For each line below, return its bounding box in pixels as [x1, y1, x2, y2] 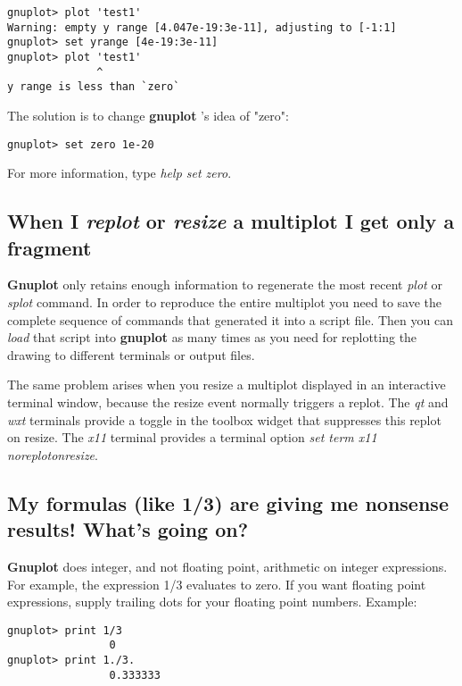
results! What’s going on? [7, 515, 249, 543]
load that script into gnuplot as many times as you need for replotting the [7, 328, 417, 347]
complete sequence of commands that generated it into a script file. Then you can [7, 310, 453, 329]
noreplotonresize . [7, 445, 98, 464]
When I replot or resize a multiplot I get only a [7, 207, 455, 235]
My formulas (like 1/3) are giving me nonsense [7, 489, 449, 516]
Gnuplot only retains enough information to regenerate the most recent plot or [7, 275, 442, 294]
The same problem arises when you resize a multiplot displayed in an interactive [7, 375, 446, 394]
